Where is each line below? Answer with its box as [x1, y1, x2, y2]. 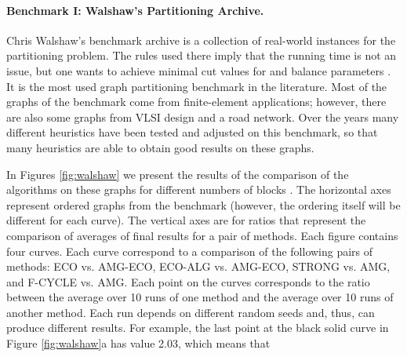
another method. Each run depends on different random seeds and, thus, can [6, 304, 375, 320]
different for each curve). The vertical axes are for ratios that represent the [6, 212, 366, 228]
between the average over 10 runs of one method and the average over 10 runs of [6, 289, 394, 305]
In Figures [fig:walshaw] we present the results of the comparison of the [6, 166, 349, 182]
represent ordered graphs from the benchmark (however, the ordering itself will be [6, 196, 401, 213]
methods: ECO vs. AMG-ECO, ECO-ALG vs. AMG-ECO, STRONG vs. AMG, [6, 258, 391, 275]
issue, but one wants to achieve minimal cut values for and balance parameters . [6, 62, 391, 78]
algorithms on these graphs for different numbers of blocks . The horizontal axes [6, 181, 391, 198]
